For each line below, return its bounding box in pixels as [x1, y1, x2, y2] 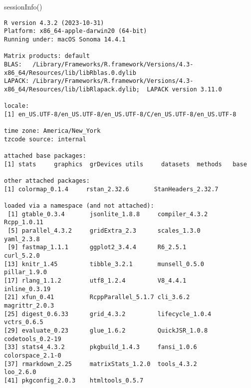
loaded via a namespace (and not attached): [4, 202, 154, 210]
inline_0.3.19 [4, 285, 51, 293]
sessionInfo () [4, 1, 42, 11]
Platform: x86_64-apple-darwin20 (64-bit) [4, 27, 147, 35]
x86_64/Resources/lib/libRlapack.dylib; [4, 85, 140, 93]
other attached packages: [4, 177, 90, 185]
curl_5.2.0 [4, 252, 40, 259]
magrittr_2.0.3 [4, 302, 54, 309]
